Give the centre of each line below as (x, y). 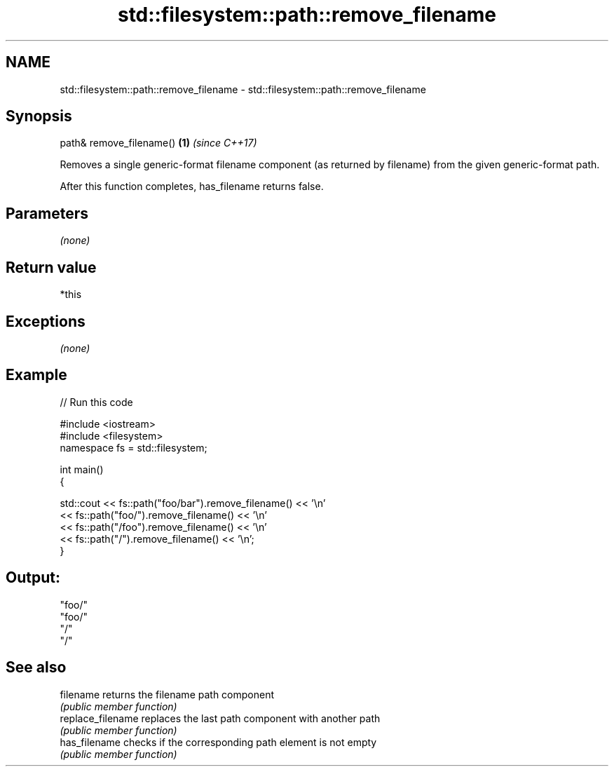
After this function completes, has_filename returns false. (192, 187)
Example (36, 375)
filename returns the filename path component (167, 694)
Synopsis (39, 116)
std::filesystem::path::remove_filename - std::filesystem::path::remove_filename (243, 89)
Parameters (47, 213)
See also (36, 668)
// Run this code (96, 402)
